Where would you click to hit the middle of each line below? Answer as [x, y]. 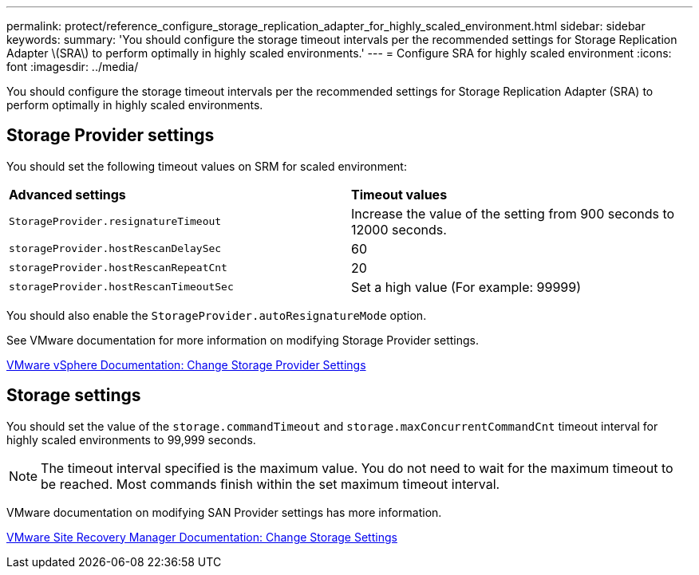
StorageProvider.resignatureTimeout [115, 222]
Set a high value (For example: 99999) [466, 287]
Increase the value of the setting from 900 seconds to [513, 213]
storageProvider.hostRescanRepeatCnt [118, 268]
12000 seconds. [399, 229]
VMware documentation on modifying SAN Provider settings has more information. [224, 512]
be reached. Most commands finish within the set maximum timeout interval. [271, 484]
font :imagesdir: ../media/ [73, 67]
